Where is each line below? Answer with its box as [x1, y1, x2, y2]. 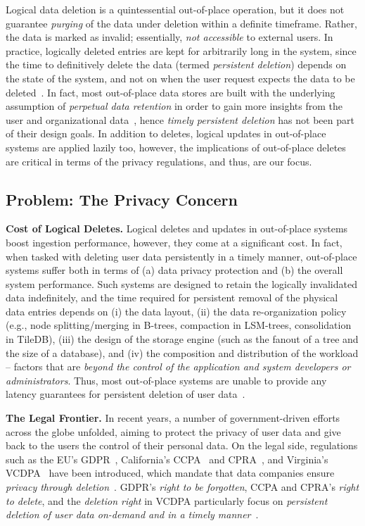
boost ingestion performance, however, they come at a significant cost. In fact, [6, 234, 342, 249]
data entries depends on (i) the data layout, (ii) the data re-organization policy [6, 303, 347, 318]
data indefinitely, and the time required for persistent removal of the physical [6, 290, 338, 305]
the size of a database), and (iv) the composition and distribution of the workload [6, 345, 359, 360]
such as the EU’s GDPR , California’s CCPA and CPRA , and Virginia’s [6, 451, 328, 466]
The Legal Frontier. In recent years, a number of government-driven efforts [6, 411, 340, 425]
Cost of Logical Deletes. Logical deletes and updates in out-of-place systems [6, 221, 348, 236]
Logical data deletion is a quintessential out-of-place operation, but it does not [6, 2, 345, 16]
